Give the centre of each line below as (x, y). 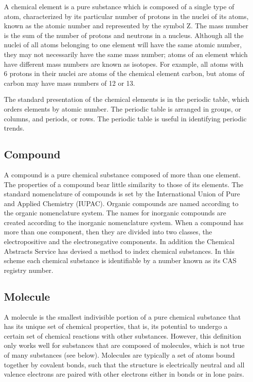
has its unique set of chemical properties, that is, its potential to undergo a (116, 326)
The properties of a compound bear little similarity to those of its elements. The (124, 184)
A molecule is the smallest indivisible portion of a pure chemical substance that (123, 316)
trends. (14, 128)
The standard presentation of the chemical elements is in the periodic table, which (127, 99)
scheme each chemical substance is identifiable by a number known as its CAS (120, 260)
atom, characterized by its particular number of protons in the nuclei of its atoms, (126, 16)
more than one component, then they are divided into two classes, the (108, 232)
